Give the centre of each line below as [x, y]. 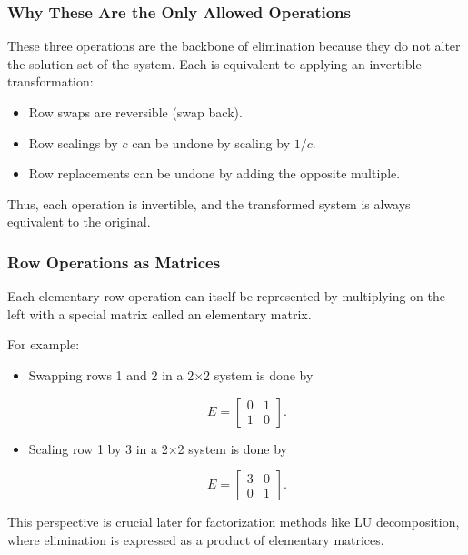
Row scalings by [73, 142]
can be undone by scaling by [211, 142]
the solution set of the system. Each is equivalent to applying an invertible [214, 63]
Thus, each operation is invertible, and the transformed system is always [209, 203]
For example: [44, 344]
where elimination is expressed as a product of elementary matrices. [196, 539]
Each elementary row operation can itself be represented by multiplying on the [226, 296]
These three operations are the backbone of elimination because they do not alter [234, 46]
